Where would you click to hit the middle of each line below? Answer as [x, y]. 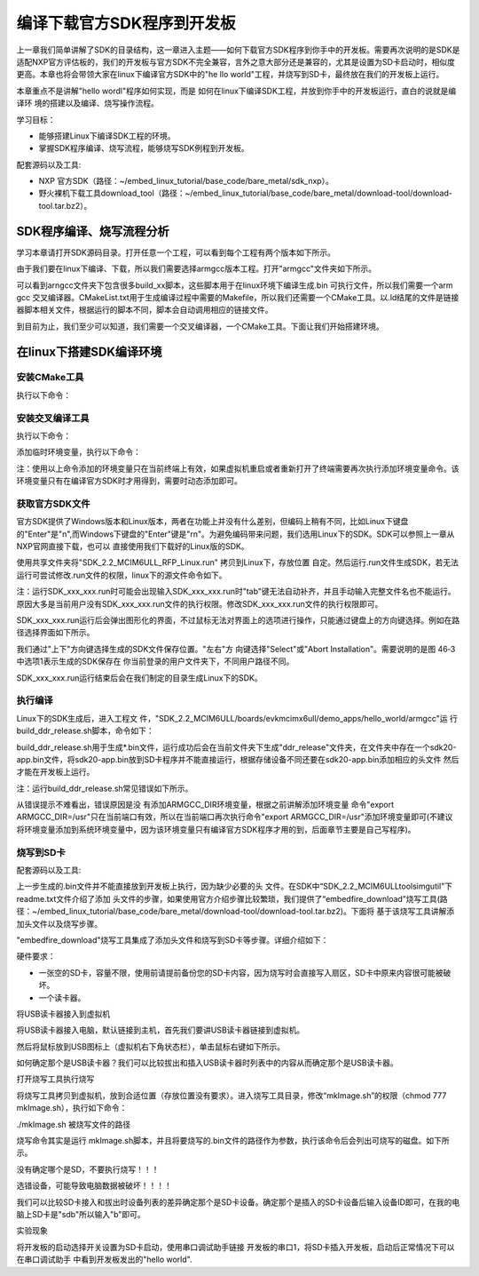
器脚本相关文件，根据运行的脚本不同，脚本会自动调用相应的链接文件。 [145, 310]
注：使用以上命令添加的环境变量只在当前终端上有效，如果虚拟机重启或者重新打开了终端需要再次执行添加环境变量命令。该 [238, 468]
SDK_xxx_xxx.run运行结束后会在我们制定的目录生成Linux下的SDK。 [139, 678]
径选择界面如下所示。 [55, 633]
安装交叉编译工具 [53, 418]
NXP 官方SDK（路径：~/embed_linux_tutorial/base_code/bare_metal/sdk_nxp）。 [186, 181]
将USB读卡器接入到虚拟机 [63, 1014]
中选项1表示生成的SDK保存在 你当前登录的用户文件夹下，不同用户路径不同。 [155, 661]
